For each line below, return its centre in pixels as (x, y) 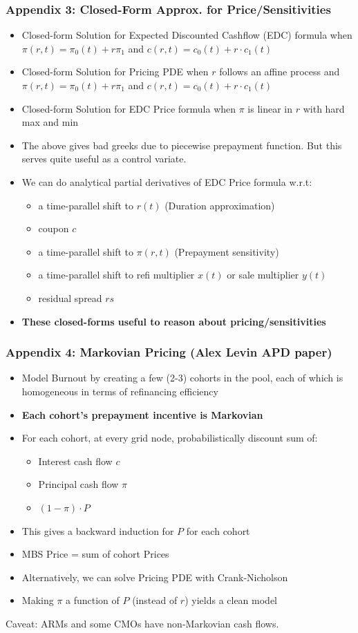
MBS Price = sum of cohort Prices (95, 554)
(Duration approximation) (220, 205)
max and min (50, 122)
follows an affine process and (280, 72)
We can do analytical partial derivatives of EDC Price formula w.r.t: (167, 181)
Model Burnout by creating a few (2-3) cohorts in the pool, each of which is (182, 378)
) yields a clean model (231, 600)
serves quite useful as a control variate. (104, 159)
